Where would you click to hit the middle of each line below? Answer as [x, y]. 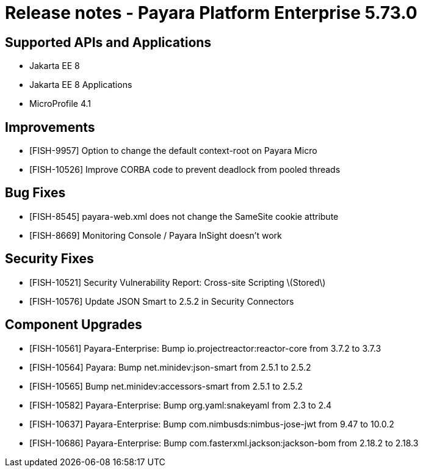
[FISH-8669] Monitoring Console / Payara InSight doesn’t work [156, 235]
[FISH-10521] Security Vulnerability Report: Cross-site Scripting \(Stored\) [178, 282]
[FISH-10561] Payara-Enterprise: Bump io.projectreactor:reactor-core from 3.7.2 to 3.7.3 [205, 348]
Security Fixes [49, 259]
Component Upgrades [74, 325]
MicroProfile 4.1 [60, 104]
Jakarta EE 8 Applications [81, 85]
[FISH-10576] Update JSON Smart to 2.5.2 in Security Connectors [162, 301]
